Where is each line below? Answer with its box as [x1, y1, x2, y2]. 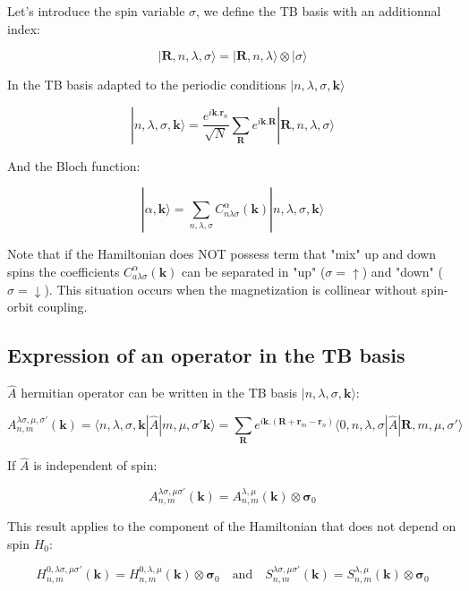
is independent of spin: [33, 456, 158, 475]
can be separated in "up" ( [182, 261, 326, 280]
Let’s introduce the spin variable [7, 2, 185, 20]
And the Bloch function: [7, 156, 141, 175]
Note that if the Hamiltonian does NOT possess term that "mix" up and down [7, 244, 437, 263]
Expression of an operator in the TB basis [7, 341, 405, 369]
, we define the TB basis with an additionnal [196, 2, 441, 20]
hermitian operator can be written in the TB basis [21, 383, 298, 402]
